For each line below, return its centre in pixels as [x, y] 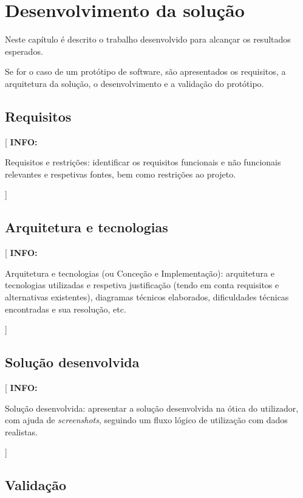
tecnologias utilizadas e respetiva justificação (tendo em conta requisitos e [142, 285]
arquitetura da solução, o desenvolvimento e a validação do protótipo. [134, 83]
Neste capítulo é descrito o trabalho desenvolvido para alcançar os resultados [148, 39]
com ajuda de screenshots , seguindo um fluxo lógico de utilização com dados [146, 420]
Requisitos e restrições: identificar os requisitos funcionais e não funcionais [143, 162]
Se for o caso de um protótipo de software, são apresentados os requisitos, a [145, 71]
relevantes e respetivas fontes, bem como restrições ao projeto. [121, 174]
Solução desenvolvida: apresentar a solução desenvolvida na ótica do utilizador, [152, 408]
